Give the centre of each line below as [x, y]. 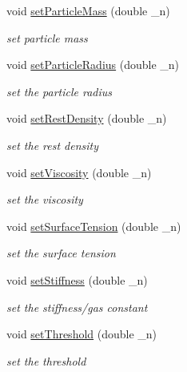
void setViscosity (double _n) [79, 172]
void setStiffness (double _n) [77, 279]
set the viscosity [45, 199]
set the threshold [46, 360]
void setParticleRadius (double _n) [93, 65]
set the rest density [53, 145]
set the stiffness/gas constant [77, 307]
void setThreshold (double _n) [82, 334]
